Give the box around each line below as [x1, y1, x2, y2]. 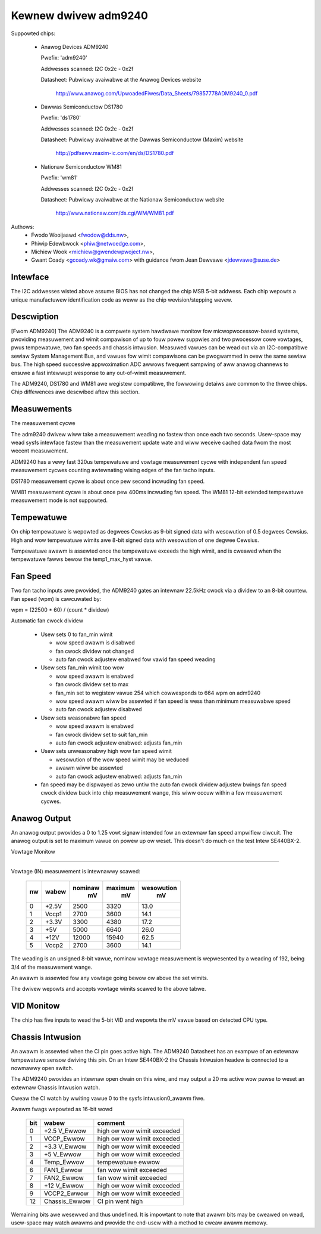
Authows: [11, 223, 34, 230]
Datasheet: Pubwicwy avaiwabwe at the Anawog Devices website [40, 76, 202, 83]
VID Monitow [11, 1001, 60, 1011]
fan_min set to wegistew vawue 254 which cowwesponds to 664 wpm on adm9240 [55, 689, 261, 696]
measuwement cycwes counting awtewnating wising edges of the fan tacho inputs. [11, 467, 215, 474]
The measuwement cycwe [11, 420, 75, 427]
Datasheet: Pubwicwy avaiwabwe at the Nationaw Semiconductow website [40, 196, 225, 203]
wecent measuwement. [11, 447, 68, 454]
